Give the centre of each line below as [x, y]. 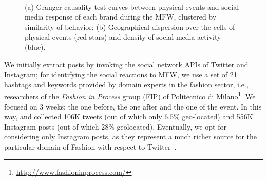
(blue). [35, 47]
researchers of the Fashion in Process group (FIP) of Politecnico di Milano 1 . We [130, 95]
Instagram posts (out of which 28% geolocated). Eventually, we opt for [115, 126]
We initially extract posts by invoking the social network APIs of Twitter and [126, 64]
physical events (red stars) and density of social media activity [123, 37]
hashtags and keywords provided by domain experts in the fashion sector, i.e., [126, 84]
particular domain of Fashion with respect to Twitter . [90, 146]
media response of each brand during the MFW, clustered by [121, 17]
